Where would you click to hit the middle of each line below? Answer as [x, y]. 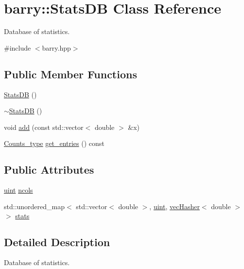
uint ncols [18, 190]
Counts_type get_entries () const [54, 143]
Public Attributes [49, 170]
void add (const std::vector [44, 127]
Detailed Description [57, 242]
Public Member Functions [70, 74]
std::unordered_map [35, 206]
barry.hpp [56, 47]
